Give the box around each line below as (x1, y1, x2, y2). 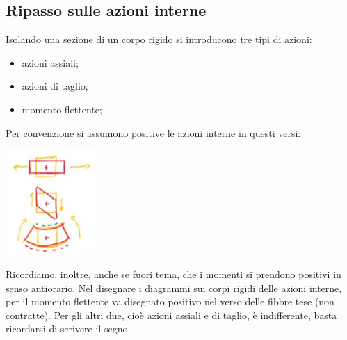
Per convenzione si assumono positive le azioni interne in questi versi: (6, 125, 301, 140)
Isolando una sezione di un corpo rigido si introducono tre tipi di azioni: (6, 32, 312, 47)
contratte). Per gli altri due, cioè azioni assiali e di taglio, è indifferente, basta (6, 307, 337, 322)
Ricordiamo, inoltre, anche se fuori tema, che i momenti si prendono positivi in (6, 266, 341, 281)
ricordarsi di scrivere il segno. (6, 321, 131, 336)
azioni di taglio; (22, 79, 88, 93)
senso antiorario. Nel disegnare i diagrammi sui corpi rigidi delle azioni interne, (6, 280, 342, 295)
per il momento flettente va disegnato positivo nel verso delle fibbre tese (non (6, 294, 334, 309)
